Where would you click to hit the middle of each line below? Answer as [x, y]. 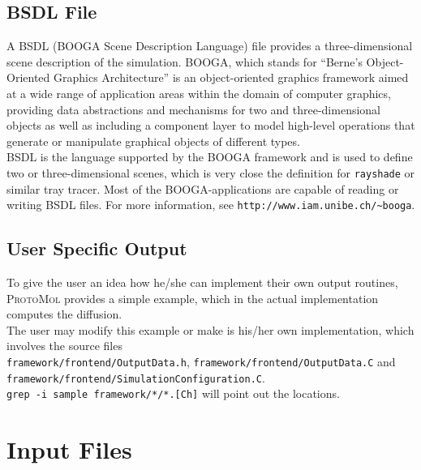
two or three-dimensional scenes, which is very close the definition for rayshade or [211, 172]
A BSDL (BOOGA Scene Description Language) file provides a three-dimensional [210, 46]
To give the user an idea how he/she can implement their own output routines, [202, 282]
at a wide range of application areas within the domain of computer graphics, [199, 93]
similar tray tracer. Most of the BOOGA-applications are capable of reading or [203, 188]
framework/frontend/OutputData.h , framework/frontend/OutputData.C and [201, 362]
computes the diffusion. [64, 314]
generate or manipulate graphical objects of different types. [153, 141]
